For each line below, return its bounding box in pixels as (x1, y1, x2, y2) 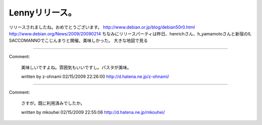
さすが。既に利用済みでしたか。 (21, 100, 85, 106)
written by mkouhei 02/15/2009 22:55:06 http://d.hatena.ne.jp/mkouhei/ (21, 109, 165, 115)
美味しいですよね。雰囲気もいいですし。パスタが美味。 (21, 64, 131, 70)
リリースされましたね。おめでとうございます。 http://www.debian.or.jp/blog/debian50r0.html (9, 24, 195, 30)
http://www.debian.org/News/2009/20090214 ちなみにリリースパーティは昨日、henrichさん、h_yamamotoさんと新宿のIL (9, 31, 252, 36)
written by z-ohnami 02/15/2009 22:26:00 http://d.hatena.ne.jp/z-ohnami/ (21, 73, 169, 79)
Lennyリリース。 (9, 7, 77, 18)
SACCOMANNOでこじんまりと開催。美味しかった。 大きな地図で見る (9, 38, 148, 44)
